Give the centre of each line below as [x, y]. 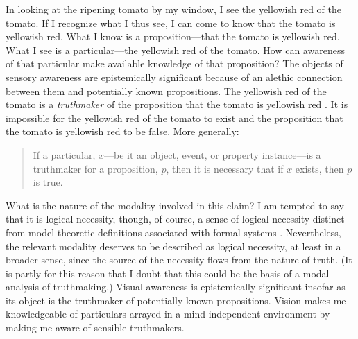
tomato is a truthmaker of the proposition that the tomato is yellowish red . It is [177, 104]
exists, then [319, 168]
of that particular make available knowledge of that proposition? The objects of [174, 63]
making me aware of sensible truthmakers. [95, 328]
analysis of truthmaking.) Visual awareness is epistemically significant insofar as [176, 287]
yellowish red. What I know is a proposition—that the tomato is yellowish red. [173, 36]
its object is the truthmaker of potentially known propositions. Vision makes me [176, 300]
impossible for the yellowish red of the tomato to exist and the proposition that [174, 118]
